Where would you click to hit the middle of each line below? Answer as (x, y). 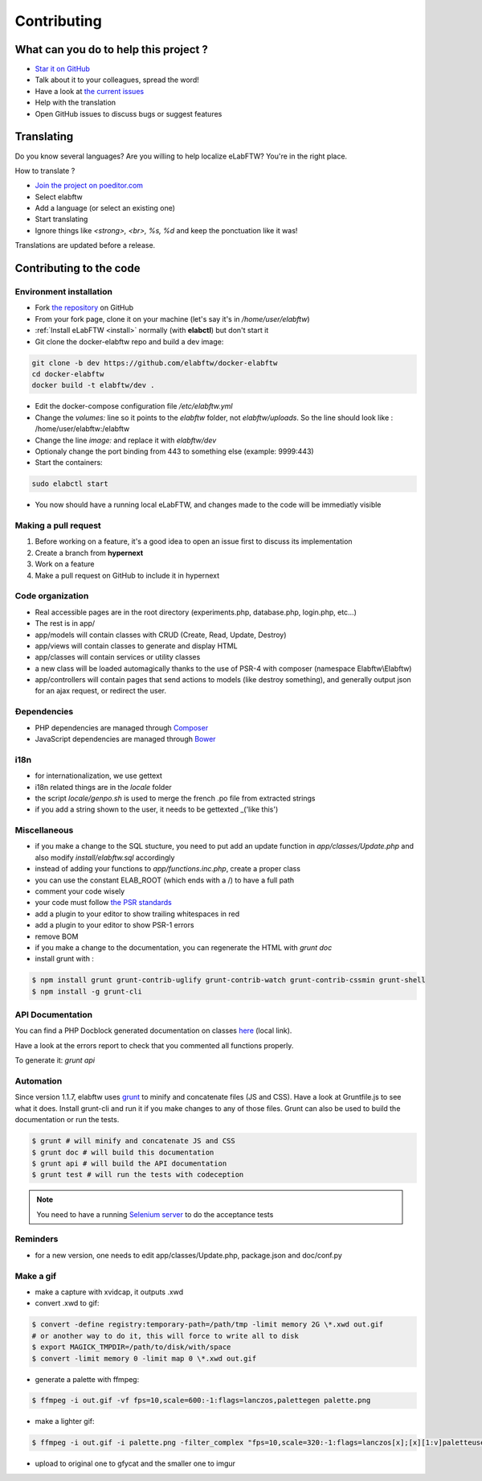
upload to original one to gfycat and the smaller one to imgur (135, 1463)
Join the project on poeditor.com (89, 186)
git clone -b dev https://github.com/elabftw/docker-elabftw (155, 363)
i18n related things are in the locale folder (103, 787)
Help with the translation (76, 103)
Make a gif (36, 1276)
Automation (39, 1081)
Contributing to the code (78, 268)
